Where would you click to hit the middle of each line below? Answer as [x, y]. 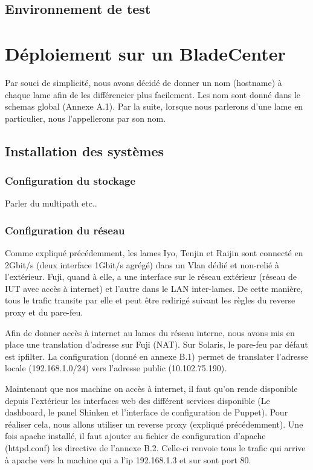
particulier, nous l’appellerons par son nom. [86, 118]
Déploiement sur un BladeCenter [145, 53]
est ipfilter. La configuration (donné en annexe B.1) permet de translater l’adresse [156, 356]
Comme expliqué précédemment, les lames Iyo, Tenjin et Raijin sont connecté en [154, 253]
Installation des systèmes [85, 151]
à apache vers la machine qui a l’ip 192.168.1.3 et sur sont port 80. [128, 459]
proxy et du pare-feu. [44, 312]
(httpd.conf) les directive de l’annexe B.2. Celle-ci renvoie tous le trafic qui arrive [155, 448]
